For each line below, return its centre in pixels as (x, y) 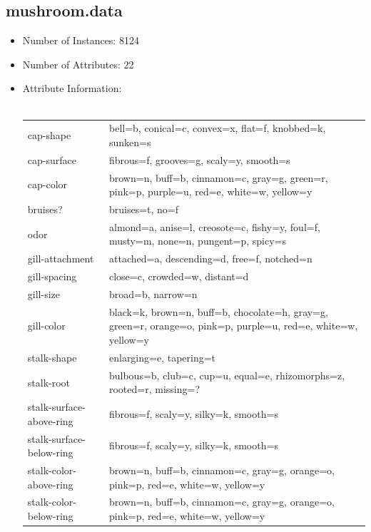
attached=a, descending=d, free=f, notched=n (210, 259)
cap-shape (49, 135)
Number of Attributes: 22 (78, 64)
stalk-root (49, 382)
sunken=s (130, 142)
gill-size (44, 294)
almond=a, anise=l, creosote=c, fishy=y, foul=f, (214, 226)
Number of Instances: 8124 (81, 40)
